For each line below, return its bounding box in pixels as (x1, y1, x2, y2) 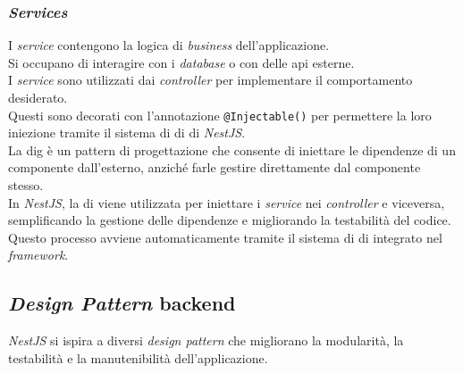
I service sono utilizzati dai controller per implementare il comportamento (8, 70, 413, 89)
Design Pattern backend (8, 289, 236, 317)
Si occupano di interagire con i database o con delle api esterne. (8, 53, 355, 71)
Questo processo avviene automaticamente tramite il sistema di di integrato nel (8, 228, 442, 246)
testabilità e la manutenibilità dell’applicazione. (8, 348, 268, 367)
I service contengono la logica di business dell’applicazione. (8, 36, 330, 54)
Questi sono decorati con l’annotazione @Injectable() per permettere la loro (8, 105, 432, 124)
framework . (8, 245, 69, 264)
